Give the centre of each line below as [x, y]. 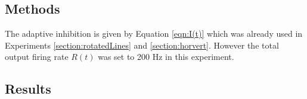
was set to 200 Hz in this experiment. [166, 57]
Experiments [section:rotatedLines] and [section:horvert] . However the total [142, 45]
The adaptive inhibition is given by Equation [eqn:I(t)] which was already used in [154, 33]
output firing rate [37, 57]
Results [28, 89]
